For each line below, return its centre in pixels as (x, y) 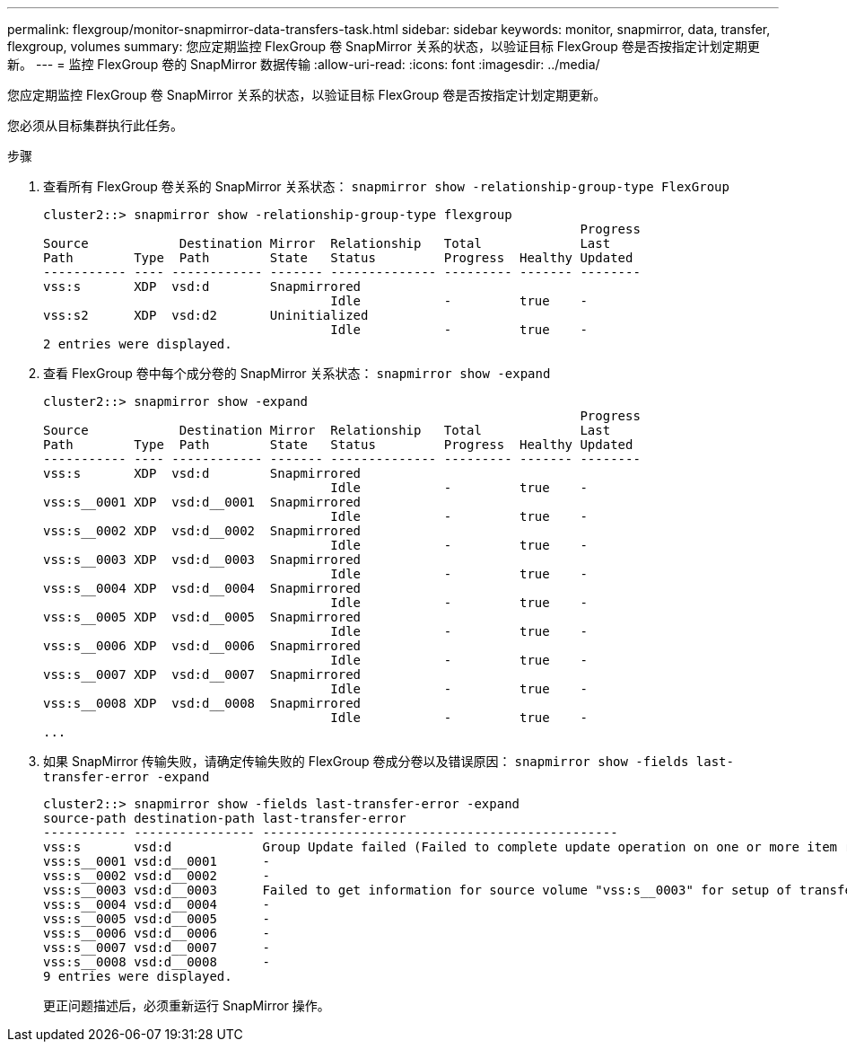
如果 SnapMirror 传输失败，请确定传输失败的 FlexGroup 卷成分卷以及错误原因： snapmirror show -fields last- (389, 761)
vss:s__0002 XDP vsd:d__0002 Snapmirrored (202, 531)
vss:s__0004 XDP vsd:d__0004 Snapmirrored (202, 588)
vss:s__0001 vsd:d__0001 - (157, 861)
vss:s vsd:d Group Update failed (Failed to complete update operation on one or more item (441, 847)
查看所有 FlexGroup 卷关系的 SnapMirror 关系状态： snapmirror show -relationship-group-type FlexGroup (386, 186)
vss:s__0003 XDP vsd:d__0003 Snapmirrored (202, 560)
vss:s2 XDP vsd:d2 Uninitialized (206, 315)
